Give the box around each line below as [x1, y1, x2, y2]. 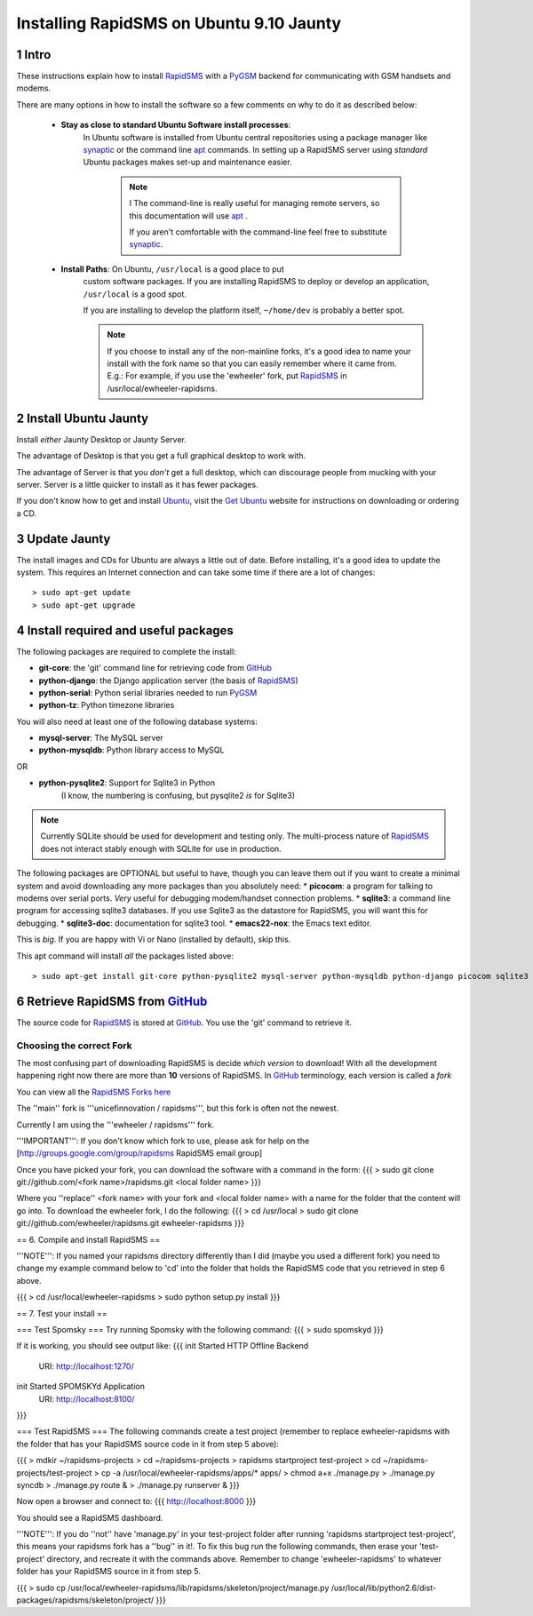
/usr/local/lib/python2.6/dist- [330, 1582, 437, 1593]
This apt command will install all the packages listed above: [16, 951, 235, 961]
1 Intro [16, 47, 52, 62]
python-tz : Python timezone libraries [38, 700, 175, 711]
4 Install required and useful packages [16, 623, 235, 638]
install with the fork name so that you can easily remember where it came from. [107, 358, 397, 369]
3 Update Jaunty [16, 531, 111, 546]
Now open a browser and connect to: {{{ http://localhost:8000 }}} [16, 1496, 257, 1507]
